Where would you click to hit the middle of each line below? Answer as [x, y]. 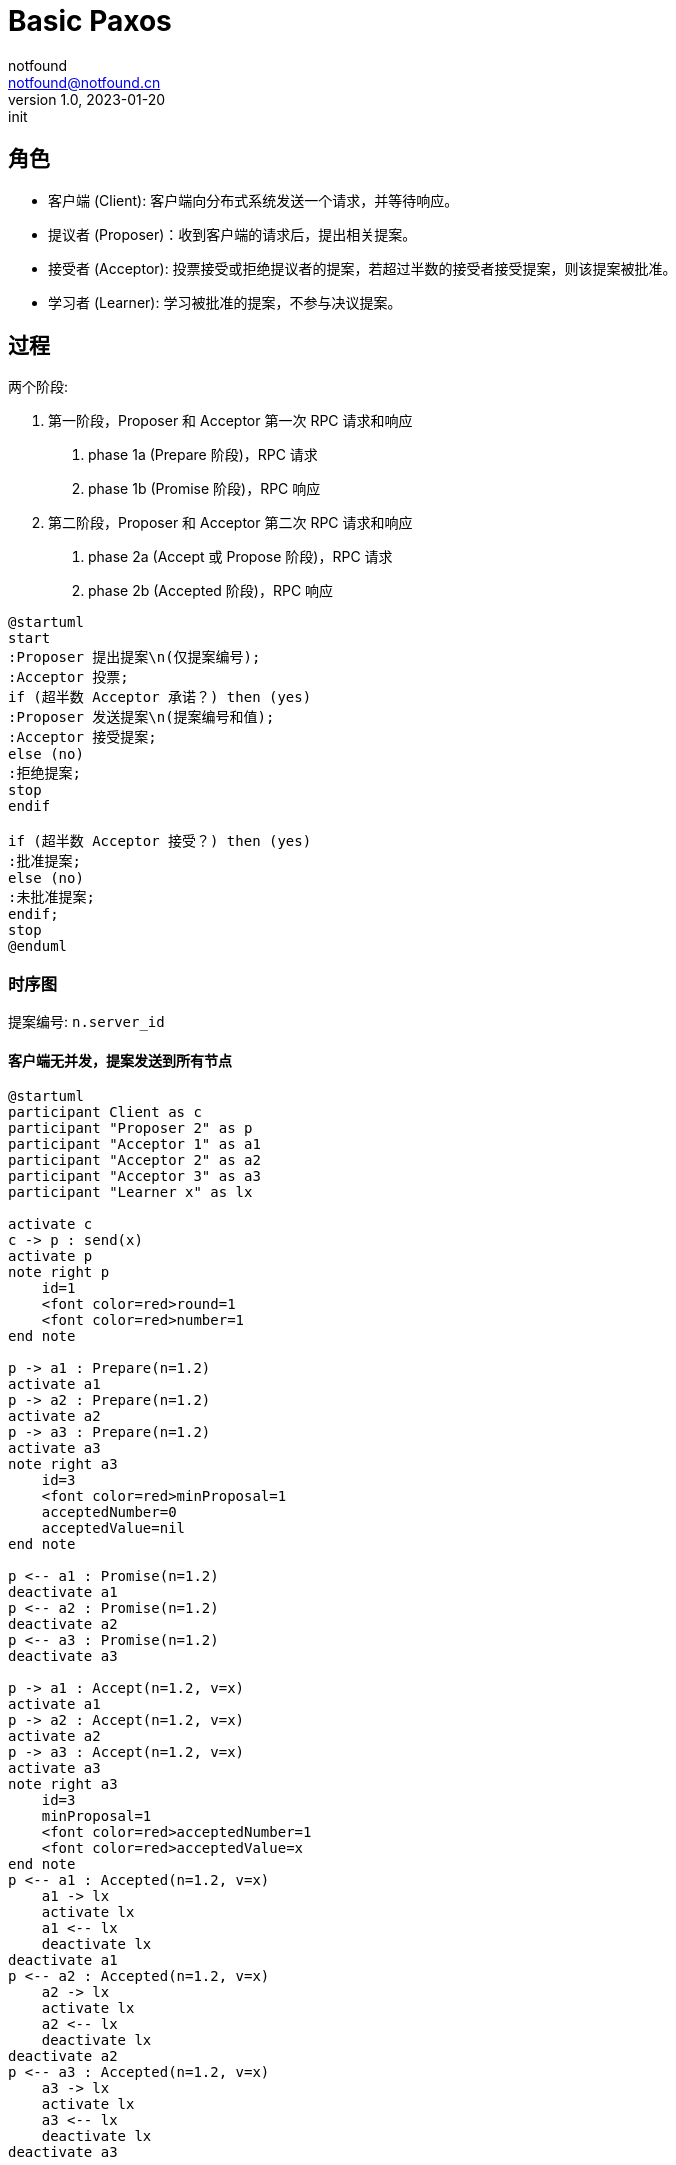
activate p [50, 1256]
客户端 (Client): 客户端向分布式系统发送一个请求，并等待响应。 [253, 200]
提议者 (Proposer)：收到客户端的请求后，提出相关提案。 [232, 234]
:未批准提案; [51, 897]
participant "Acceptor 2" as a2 [134, 1160]
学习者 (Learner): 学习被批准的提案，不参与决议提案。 [225, 302]
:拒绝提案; [44, 773]
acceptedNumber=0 [109, 1512]
